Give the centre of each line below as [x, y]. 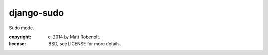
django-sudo [36, 13]
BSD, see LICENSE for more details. [85, 44]
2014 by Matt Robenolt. [76, 37]
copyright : [20, 37]
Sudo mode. [22, 28]
